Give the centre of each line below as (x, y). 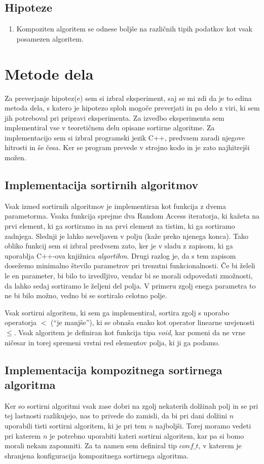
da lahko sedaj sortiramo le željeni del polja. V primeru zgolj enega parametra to (130, 285)
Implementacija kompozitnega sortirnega (114, 369)
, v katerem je (220, 445)
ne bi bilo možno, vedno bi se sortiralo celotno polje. (86, 295)
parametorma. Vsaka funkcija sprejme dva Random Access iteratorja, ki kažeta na (132, 216)
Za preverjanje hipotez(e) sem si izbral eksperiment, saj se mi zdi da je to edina (128, 98)
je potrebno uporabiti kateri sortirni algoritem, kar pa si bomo (147, 435)
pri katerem (23, 435)
